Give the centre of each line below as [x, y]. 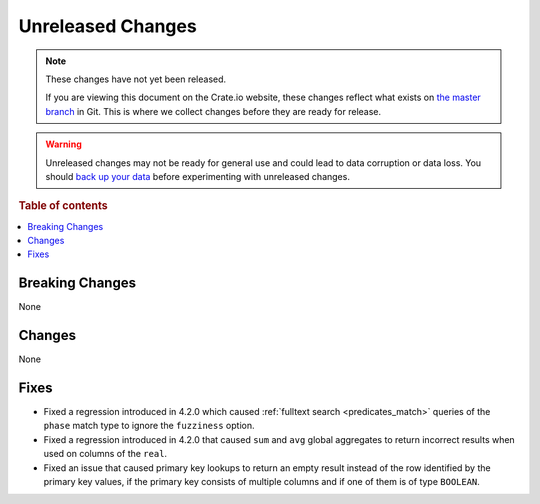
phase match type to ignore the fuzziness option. [149, 426]
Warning [63, 144]
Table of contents [63, 206]
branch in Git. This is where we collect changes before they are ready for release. [213, 111]
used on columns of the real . [105, 454]
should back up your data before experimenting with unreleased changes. [197, 176]
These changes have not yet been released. [136, 79]
